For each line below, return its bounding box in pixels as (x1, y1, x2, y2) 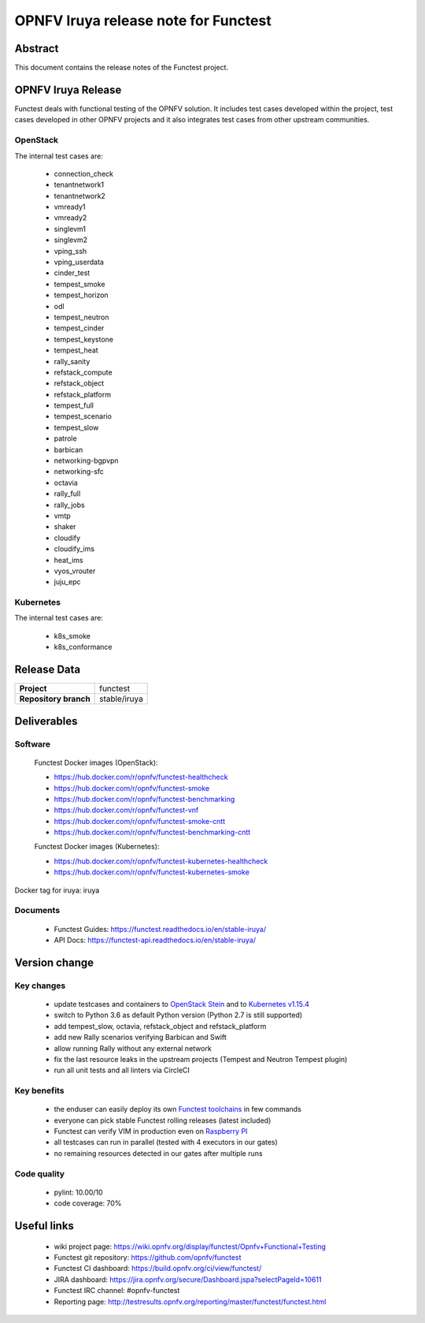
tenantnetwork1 (54, 180, 105, 189)
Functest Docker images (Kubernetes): (34, 842, 160, 852)
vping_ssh (54, 246, 87, 255)
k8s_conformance (54, 643, 113, 652)
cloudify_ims (54, 544, 94, 553)
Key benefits (14, 1085, 65, 1096)
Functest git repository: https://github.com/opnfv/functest (54, 1252, 242, 1262)
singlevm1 (54, 224, 87, 233)
